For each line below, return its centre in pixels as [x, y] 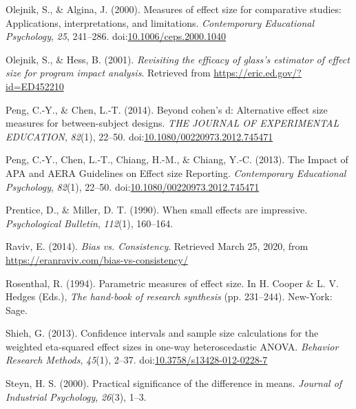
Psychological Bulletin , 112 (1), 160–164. [90, 223]
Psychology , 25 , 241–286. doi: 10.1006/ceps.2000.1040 [116, 36]
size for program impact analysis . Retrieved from [108, 73]
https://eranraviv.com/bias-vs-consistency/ [97, 259]
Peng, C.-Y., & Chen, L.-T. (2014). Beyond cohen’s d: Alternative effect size [167, 109]
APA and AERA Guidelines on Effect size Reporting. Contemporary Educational [176, 172]
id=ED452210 [35, 86]
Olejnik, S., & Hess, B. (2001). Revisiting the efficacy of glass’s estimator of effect [178, 59]
